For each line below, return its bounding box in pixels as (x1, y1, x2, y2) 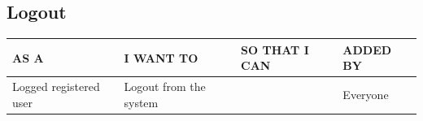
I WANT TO (124, 49, 198, 66)
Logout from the (124, 78, 206, 95)
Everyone (342, 85, 389, 102)
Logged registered (12, 78, 100, 95)
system (124, 93, 159, 110)
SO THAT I (241, 41, 309, 58)
